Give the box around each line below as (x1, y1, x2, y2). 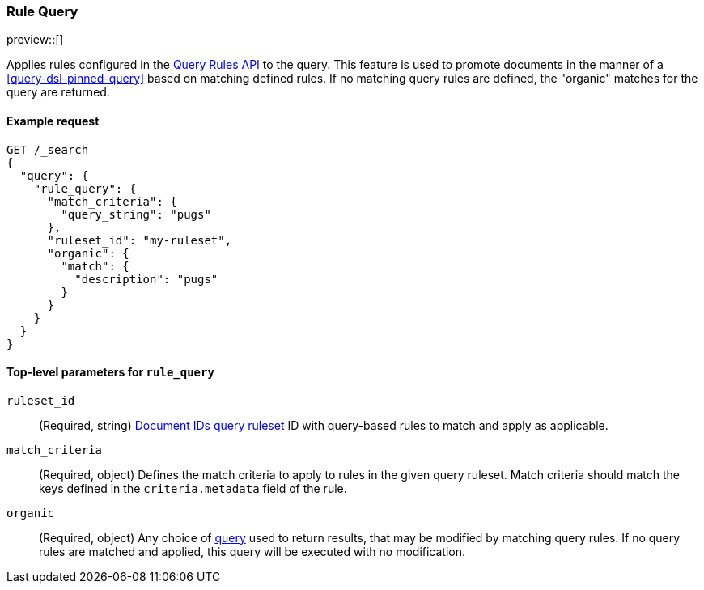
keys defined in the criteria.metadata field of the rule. (39, 481, 347, 495)
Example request (6, 113, 100, 128)
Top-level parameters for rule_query (6, 365, 214, 380)
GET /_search (6, 142, 89, 156)
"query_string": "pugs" (61, 207, 211, 221)
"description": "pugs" (74, 272, 218, 286)
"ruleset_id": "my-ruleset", (47, 233, 232, 247)
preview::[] (6, 32, 64, 47)
